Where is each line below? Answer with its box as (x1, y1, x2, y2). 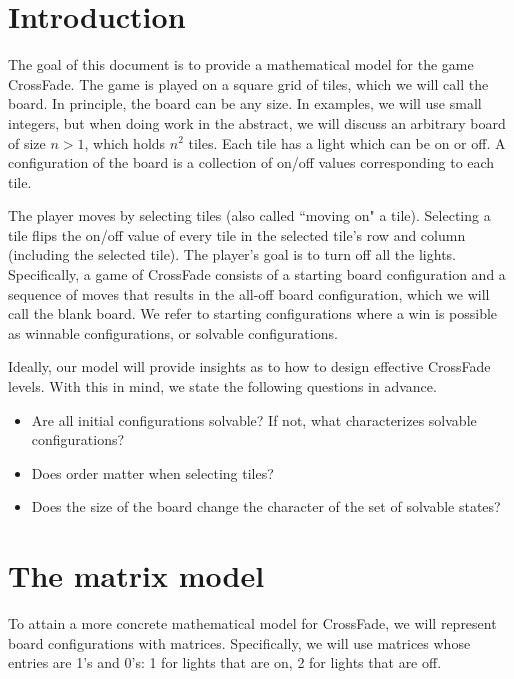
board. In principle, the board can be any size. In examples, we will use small (8, 93, 482, 114)
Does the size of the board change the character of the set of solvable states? (31, 496, 501, 517)
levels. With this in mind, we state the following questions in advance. (8, 376, 437, 397)
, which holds (84, 132, 166, 153)
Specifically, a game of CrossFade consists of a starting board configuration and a (8, 264, 506, 285)
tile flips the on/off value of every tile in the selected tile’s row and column (8, 224, 466, 245)
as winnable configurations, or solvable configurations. (8, 322, 338, 343)
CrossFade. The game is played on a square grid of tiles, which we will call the (8, 73, 489, 94)
